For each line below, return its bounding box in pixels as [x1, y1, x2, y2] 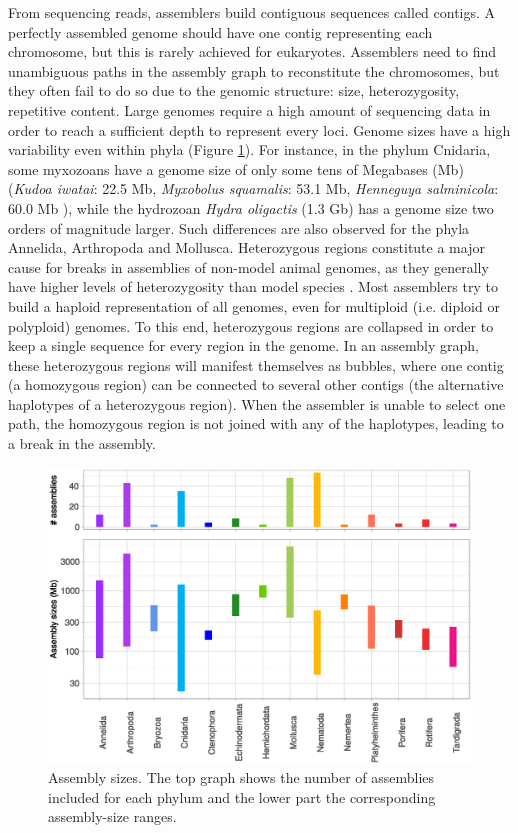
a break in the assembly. [8, 433, 156, 454]
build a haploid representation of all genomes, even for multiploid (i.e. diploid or [8, 295, 500, 316]
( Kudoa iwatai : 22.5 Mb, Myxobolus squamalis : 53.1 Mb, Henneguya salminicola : [8, 178, 499, 199]
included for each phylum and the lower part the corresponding [48, 786, 436, 807]
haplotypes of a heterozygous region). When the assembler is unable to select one [8, 393, 506, 414]
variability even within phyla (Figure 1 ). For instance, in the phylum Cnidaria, [8, 139, 491, 160]
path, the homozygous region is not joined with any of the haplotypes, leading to [8, 413, 504, 434]
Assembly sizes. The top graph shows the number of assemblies [48, 767, 435, 788]
